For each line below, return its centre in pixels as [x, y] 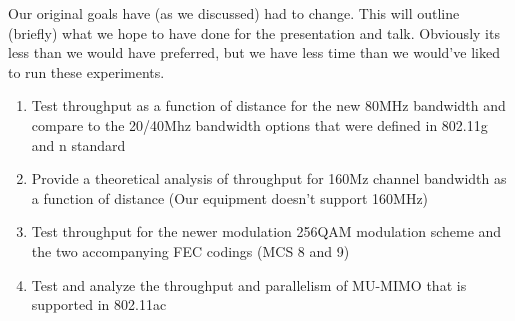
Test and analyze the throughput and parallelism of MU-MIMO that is [249, 284]
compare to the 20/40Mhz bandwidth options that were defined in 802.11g [259, 124]
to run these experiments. [86, 71]
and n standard [78, 144]
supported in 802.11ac [99, 304]
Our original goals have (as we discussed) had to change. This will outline [234, 13]
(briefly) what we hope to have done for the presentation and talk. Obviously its [254, 32]
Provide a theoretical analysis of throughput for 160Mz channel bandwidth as [269, 178]
